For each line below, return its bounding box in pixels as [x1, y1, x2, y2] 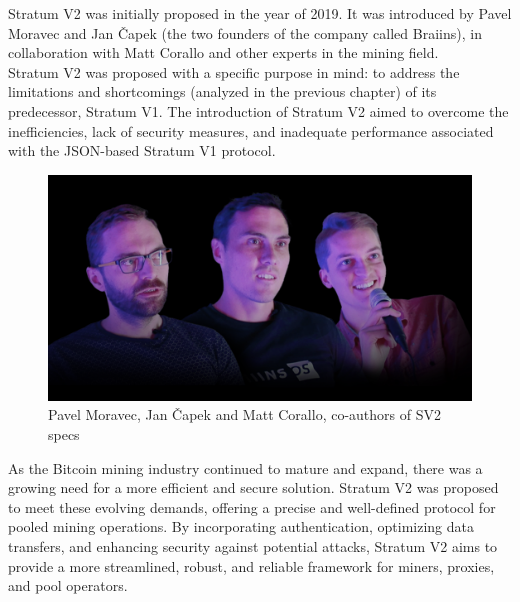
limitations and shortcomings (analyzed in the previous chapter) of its [8, 81, 437, 102]
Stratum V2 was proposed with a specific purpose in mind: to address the [8, 61, 460, 82]
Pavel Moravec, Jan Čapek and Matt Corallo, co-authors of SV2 [48, 404, 441, 425]
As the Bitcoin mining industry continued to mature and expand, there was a [8, 457, 483, 478]
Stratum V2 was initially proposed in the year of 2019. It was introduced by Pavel [8, 3, 512, 23]
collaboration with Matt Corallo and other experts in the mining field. [8, 42, 439, 63]
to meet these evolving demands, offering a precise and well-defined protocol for [8, 496, 496, 517]
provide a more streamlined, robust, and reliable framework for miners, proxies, [8, 555, 495, 576]
